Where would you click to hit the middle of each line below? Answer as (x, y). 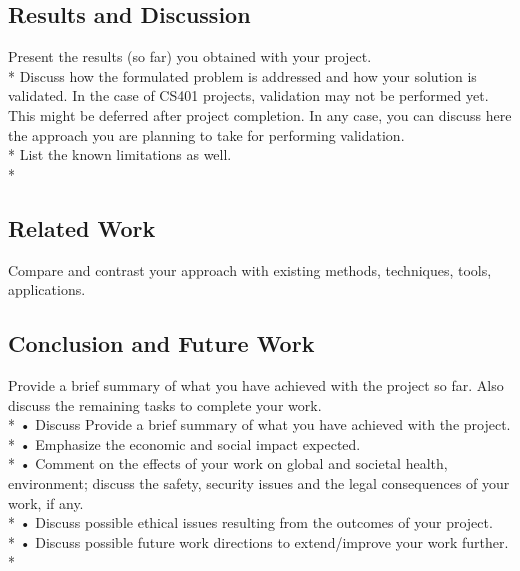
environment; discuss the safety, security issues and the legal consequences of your (259, 482)
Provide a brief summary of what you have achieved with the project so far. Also (256, 384)
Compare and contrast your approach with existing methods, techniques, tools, (250, 269)
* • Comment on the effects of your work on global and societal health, (228, 463)
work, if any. (46, 502)
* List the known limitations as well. (120, 154)
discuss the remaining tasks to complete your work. (165, 404)
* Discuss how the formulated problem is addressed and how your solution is (242, 75)
